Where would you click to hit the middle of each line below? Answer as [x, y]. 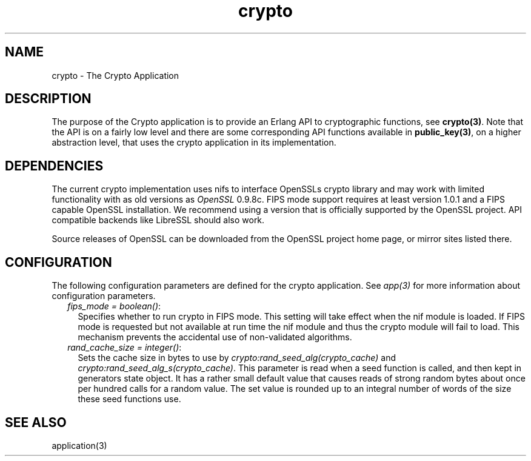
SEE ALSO [36, 422]
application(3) [79, 445]
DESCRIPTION [48, 99]
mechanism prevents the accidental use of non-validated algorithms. [215, 337]
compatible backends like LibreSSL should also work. [158, 220]
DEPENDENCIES [54, 166]
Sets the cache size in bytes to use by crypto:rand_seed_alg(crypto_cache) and [237, 358]
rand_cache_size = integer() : [125, 348]
